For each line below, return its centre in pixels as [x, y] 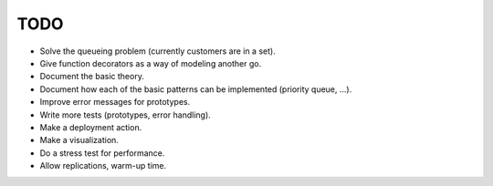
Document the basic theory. [92, 77]
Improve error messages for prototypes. [115, 102]
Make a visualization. [79, 140]
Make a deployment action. [91, 127]
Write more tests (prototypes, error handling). [126, 115]
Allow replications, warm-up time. [103, 166]
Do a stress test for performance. [102, 153]
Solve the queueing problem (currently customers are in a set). [157, 51]
